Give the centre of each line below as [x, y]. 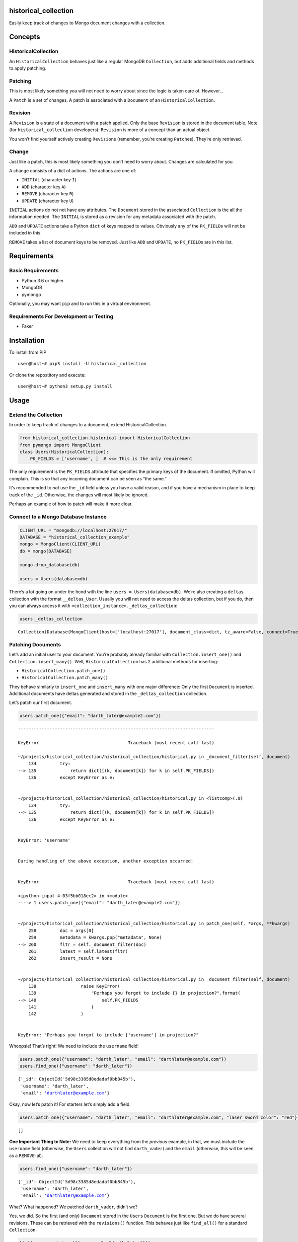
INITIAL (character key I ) [49, 180]
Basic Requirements [34, 271]
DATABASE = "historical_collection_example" [75, 537]
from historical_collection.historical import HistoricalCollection [105, 438]
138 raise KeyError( [74, 986]
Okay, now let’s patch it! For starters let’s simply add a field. [70, 1104]
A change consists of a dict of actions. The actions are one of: [73, 171]
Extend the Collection [36, 415]
